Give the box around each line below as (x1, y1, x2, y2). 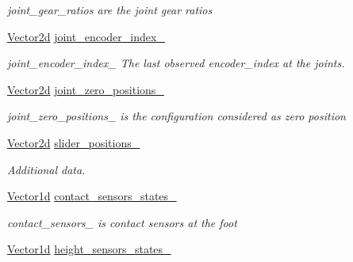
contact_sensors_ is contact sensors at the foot (7, 214, 237, 230)
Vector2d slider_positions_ (7, 134, 140, 150)
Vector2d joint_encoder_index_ (7, 28, 165, 44)
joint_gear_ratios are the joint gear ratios (7, 2, 213, 17)
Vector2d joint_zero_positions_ (7, 81, 164, 97)
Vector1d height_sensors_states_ (7, 241, 171, 257)
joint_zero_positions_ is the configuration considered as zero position (7, 108, 346, 124)
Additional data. (7, 161, 86, 177)
